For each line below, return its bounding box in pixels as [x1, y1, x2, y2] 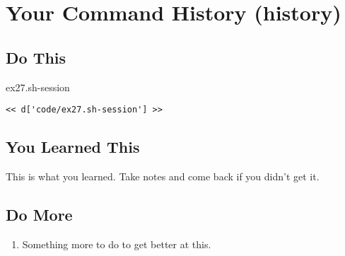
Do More [6, 204, 73, 226]
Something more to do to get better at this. [22, 236, 211, 251]
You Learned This [6, 136, 140, 158]
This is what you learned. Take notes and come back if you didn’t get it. [6, 169, 320, 184]
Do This [6, 46, 66, 68]
